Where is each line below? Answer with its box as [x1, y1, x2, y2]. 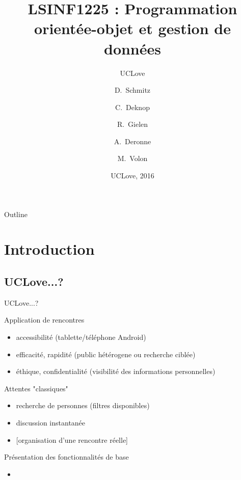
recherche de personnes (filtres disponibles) [16, 400, 150, 411]
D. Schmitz [114, 85, 151, 95]
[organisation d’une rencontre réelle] [16, 434, 128, 445]
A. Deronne [114, 136, 151, 146]
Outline [4, 208, 28, 219]
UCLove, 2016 [111, 170, 154, 181]
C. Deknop [115, 101, 150, 112]
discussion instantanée [16, 417, 86, 428]
